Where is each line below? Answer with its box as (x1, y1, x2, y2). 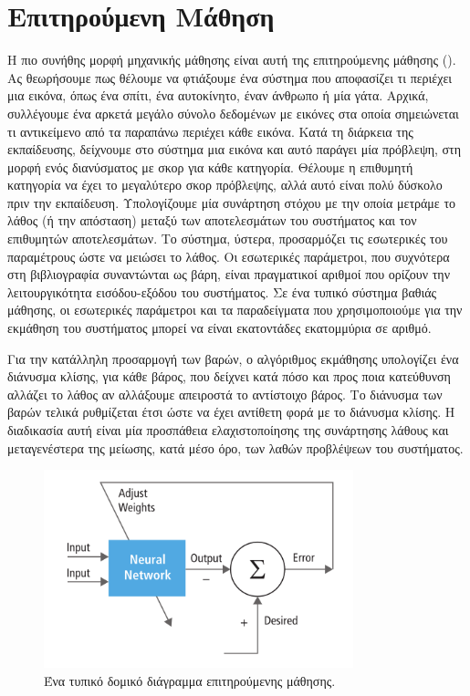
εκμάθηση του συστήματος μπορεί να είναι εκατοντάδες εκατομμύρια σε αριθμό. (7, 318, 432, 338)
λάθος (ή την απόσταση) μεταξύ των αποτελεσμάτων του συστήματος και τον (7, 211, 417, 230)
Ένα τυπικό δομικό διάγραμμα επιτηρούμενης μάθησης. (44, 670, 336, 690)
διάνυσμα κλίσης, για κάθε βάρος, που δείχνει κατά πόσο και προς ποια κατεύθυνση (7, 367, 451, 386)
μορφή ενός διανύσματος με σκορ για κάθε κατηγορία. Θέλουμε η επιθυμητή (7, 157, 413, 176)
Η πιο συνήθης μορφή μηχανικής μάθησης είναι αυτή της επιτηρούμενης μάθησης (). (7, 50, 456, 69)
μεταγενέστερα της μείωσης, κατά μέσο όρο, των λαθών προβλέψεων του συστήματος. (7, 438, 464, 457)
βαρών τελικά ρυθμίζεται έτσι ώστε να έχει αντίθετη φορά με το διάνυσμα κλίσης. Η (7, 402, 455, 421)
